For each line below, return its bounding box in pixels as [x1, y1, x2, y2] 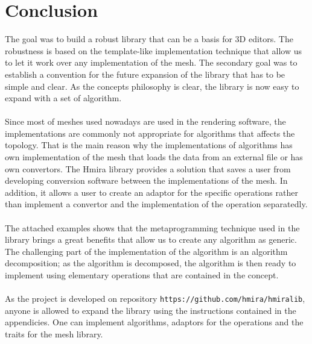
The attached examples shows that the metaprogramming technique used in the [5, 221, 300, 234]
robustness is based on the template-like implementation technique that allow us [5, 44, 302, 57]
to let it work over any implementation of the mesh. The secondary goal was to [5, 56, 298, 69]
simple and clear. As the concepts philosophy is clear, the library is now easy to [5, 80, 299, 92]
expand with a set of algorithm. [5, 92, 122, 104]
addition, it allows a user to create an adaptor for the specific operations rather [5, 186, 298, 198]
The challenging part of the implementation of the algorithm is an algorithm [5, 245, 288, 257]
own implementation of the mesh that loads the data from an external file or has [5, 151, 303, 163]
